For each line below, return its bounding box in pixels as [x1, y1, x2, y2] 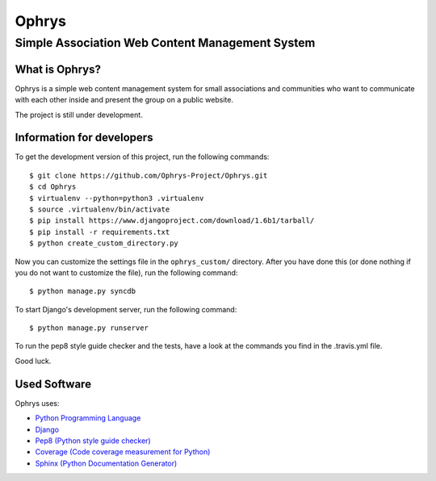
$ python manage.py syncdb [29, 287, 136, 296]
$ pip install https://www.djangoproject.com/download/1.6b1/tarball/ [29, 216, 315, 225]
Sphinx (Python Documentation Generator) [35, 458, 178, 468]
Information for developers [15, 131, 153, 144]
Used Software [15, 377, 92, 391]
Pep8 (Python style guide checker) [35, 436, 151, 445]
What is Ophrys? [15, 62, 101, 76]
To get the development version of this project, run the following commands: [15, 152, 270, 161]
